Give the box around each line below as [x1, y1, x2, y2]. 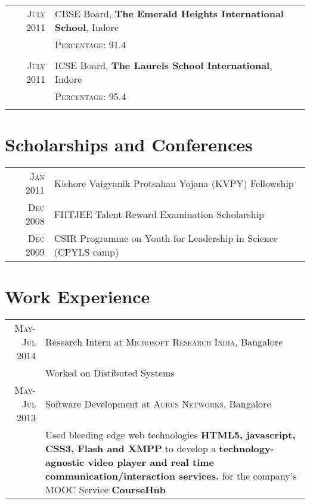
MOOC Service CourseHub [45, 483, 166, 497]
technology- [219, 441, 274, 456]
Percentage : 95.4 [55, 89, 126, 103]
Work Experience [5, 284, 150, 309]
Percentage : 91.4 [55, 38, 126, 51]
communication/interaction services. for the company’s [45, 469, 297, 483]
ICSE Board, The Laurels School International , [55, 58, 272, 72]
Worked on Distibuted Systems [45, 366, 175, 380]
